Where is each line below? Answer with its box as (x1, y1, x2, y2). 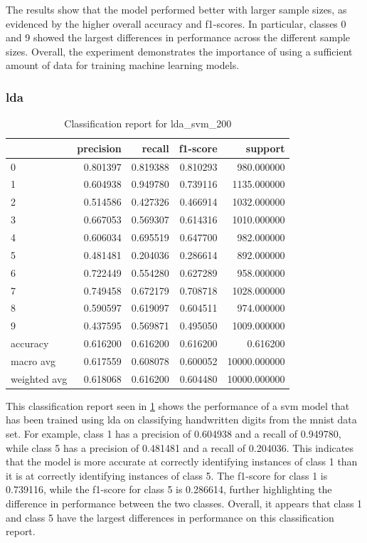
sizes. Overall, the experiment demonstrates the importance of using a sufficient (6, 43, 353, 58)
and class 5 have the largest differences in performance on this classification (6, 510, 334, 524)
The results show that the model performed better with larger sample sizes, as (6, 2, 347, 16)
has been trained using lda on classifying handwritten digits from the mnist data (6, 412, 357, 427)
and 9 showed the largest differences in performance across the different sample (6, 30, 351, 45)
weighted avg (11, 371, 68, 386)
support (245, 140, 285, 155)
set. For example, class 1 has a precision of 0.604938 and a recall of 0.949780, (6, 426, 341, 441)
